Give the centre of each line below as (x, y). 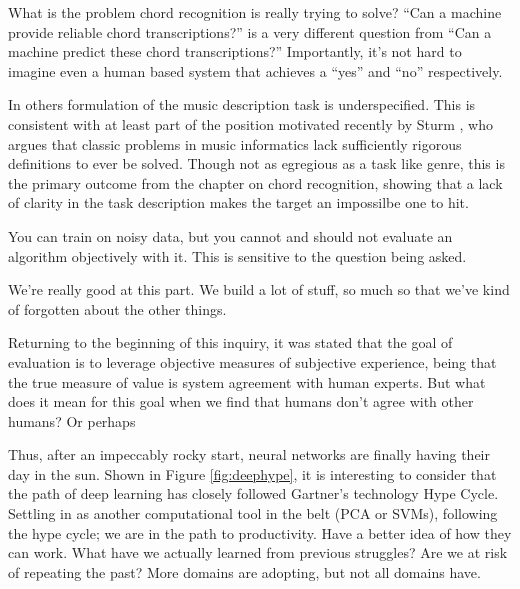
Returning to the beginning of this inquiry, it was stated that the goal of (230, 342)
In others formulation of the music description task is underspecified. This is (242, 104)
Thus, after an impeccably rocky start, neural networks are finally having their (249, 454)
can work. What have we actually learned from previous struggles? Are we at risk (258, 552)
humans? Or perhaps (72, 420)
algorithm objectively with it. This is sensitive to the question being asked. (237, 255)
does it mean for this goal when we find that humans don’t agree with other (241, 401)
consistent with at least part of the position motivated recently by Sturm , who (250, 123)
